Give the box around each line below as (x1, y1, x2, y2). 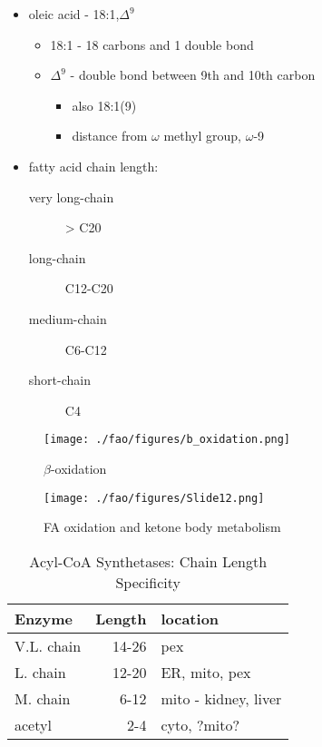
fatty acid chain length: (28, 156, 159, 175)
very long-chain (28, 187, 114, 206)
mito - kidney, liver (161, 687, 282, 709)
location (161, 607, 220, 629)
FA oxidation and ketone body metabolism (44, 517, 281, 536)
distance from (72, 126, 148, 145)
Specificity (115, 571, 181, 593)
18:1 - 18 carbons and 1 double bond (50, 34, 254, 54)
